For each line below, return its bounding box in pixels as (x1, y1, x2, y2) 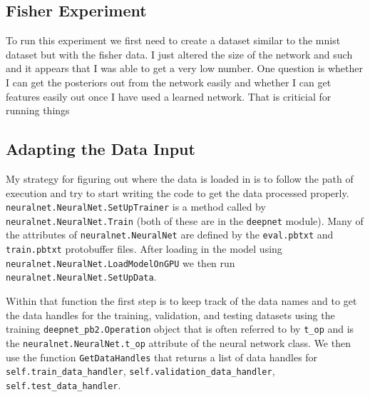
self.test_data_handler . (6, 377, 121, 392)
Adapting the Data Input (6, 138, 195, 160)
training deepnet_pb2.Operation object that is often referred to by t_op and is (6, 321, 354, 336)
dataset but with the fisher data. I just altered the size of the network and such (6, 46, 353, 61)
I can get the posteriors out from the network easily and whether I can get (6, 74, 332, 89)
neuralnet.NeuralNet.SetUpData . (6, 269, 157, 284)
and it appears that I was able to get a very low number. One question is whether (6, 61, 363, 76)
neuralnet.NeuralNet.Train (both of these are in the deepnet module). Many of (6, 213, 364, 228)
